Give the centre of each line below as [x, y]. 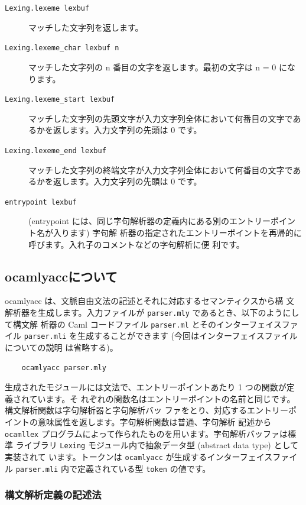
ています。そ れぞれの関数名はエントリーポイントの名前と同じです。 [162, 398]
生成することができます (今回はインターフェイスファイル [187, 336]
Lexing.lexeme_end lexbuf [56, 150]
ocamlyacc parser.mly [64, 368]
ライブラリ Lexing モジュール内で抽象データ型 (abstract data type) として [157, 445]
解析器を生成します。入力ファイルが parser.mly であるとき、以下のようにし [152, 313]
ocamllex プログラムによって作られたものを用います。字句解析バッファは [147, 433]
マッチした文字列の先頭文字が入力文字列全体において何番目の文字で [161, 118]
